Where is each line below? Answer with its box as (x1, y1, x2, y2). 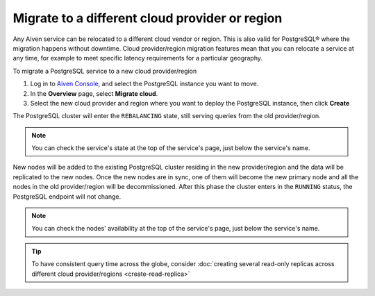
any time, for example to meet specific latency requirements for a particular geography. (12, 54, 263, 63)
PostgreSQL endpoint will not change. (12, 192, 122, 201)
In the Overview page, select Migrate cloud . (30, 89, 158, 97)
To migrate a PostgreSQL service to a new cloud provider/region (12, 67, 197, 75)
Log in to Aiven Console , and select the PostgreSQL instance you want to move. (30, 80, 259, 88)
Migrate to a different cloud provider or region (12, 10, 283, 26)
